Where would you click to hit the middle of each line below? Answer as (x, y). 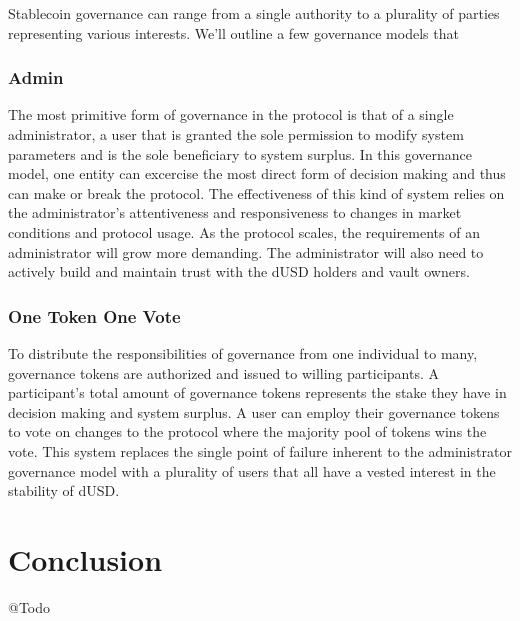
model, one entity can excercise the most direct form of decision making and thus (257, 173)
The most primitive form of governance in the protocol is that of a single (231, 114)
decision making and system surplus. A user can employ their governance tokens (254, 411)
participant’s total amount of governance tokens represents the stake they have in (257, 392)
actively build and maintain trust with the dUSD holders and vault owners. (239, 271)
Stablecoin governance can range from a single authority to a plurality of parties (254, 13)
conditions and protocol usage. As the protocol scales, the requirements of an (244, 231)
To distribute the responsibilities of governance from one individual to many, (243, 352)
